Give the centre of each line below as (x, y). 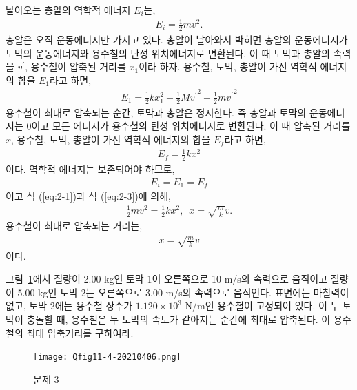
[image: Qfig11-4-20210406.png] (107, 357)
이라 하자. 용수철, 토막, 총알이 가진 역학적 (228, 66)
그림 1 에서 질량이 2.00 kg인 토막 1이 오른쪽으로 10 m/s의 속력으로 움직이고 (167, 279)
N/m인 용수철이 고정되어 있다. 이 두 (262, 306)
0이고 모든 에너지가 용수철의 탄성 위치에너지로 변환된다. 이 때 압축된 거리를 (188, 126)
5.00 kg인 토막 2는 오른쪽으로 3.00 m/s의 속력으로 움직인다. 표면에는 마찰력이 (183, 292)
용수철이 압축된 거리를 (78, 66)
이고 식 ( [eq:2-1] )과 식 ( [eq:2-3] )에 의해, (88, 196)
